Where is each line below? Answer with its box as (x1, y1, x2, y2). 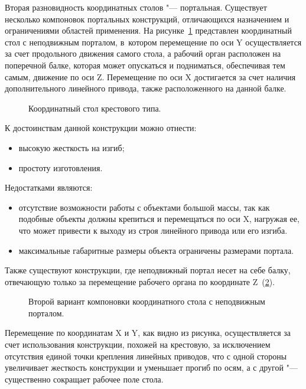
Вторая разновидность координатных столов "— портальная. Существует (5, 1, 267, 13)
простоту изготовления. (18, 161, 103, 174)
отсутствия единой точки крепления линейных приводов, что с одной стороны (5, 349, 287, 362)
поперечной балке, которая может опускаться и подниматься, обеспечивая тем (5, 58, 285, 71)
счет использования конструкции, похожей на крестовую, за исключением (5, 338, 271, 351)
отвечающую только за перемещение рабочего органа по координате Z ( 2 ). (5, 275, 275, 287)
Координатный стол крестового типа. (28, 102, 161, 114)
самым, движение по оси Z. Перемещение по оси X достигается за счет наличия (5, 70, 296, 83)
